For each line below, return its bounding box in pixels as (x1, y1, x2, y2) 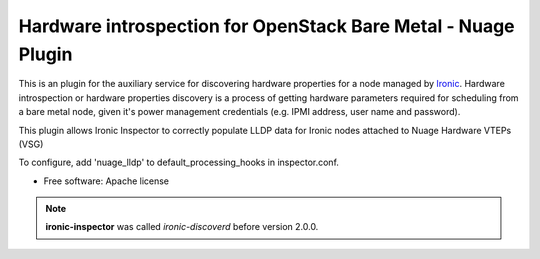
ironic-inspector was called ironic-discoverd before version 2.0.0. (45, 221, 319, 233)
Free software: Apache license (43, 175, 170, 187)
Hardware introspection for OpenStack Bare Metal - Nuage (18, 15, 515, 37)
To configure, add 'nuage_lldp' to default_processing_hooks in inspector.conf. (18, 156, 340, 169)
